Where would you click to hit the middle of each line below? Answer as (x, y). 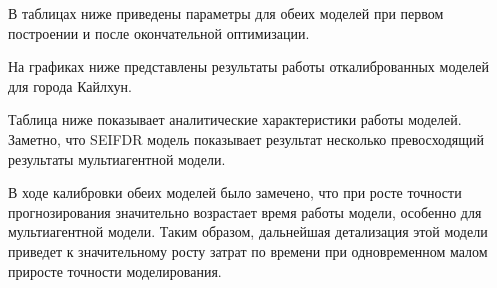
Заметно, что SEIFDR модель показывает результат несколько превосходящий (246, 138)
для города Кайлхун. (70, 85)
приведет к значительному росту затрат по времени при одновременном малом (248, 250)
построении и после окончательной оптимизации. (159, 32)
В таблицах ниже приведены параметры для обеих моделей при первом (226, 13)
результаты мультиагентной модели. (117, 158)
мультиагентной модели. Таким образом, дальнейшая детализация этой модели (248, 231)
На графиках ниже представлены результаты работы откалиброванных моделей (249, 66)
